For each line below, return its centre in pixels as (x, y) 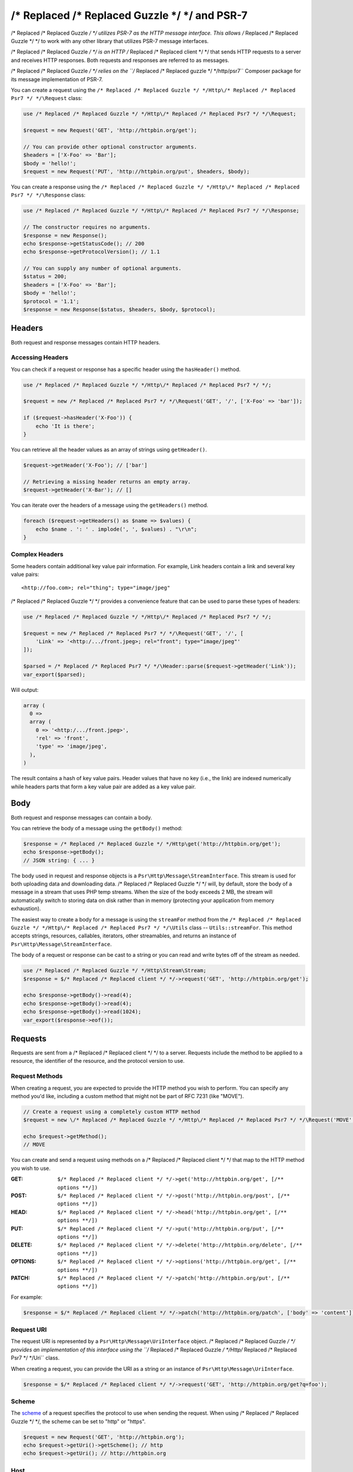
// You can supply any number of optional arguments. (102, 268)
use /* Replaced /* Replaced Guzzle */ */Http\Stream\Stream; (115, 971)
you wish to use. (31, 1168)
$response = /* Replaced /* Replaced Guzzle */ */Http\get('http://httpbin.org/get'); (152, 844)
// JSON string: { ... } (59, 860)
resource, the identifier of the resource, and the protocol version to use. (98, 1061)
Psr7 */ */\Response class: (48, 195)
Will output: (25, 689)
